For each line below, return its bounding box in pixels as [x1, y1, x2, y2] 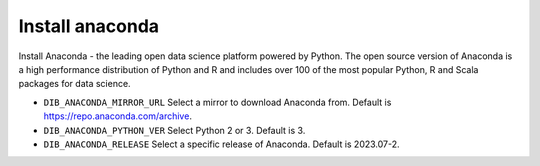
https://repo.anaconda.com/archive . [43, 110, 192, 122]
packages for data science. [18, 78, 131, 90]
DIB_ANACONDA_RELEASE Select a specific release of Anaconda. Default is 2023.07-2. [43, 138, 400, 150]
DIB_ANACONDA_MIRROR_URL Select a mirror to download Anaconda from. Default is [43, 96, 392, 108]
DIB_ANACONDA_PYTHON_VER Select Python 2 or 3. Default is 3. [43, 124, 306, 136]
